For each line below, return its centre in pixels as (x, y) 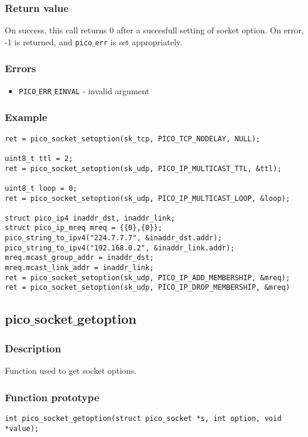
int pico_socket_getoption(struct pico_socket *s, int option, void (143, 418)
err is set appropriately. (139, 41)
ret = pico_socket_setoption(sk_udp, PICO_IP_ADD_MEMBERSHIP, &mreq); (147, 278)
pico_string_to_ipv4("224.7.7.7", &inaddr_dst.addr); (114, 238)
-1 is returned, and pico (49, 41)
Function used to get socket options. (71, 371)
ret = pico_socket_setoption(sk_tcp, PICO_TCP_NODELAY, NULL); (133, 139)
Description (33, 348)
